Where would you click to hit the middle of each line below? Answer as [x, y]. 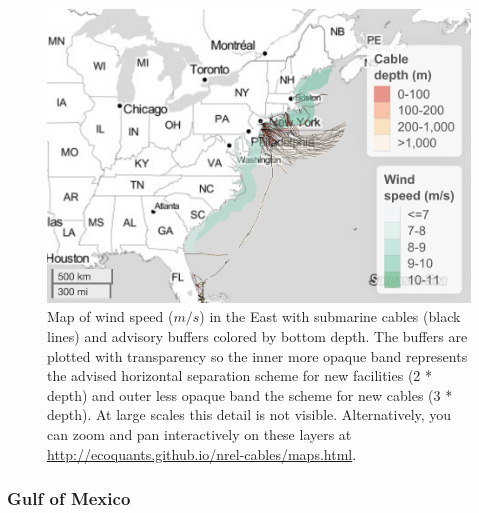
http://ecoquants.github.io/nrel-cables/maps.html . [202, 453]
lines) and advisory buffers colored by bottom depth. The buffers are [257, 336]
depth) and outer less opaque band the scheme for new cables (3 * [250, 394]
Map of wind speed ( [110, 316]
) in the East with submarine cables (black [330, 316]
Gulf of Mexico [69, 498]
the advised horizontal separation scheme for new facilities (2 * [240, 375]
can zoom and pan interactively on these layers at [199, 433]
